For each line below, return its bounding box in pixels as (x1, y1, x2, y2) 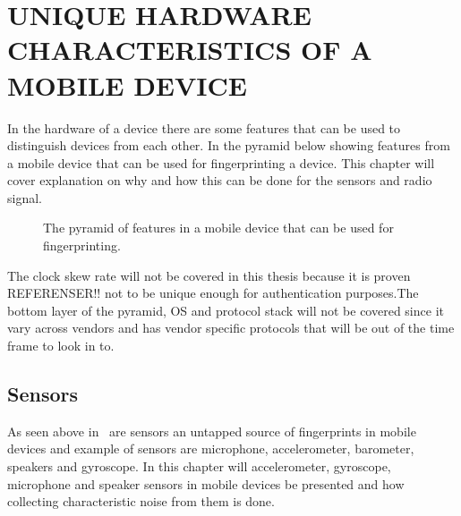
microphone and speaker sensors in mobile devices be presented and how (7, 474, 405, 493)
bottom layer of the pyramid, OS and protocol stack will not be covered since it (7, 300, 444, 319)
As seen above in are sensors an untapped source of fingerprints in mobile (7, 421, 416, 440)
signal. (7, 188, 42, 207)
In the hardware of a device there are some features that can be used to (7, 118, 401, 137)
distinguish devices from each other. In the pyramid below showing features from (7, 136, 450, 155)
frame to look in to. (7, 336, 115, 355)
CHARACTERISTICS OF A (7, 31, 372, 68)
